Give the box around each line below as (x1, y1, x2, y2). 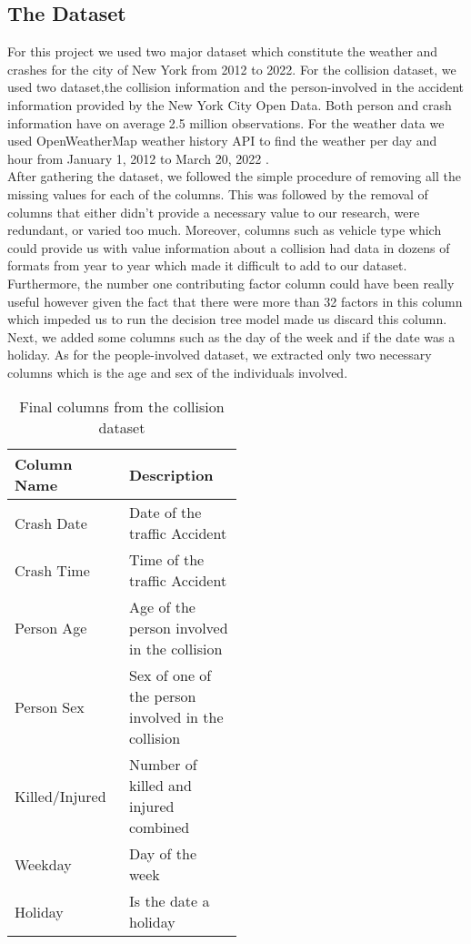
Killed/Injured (15, 785, 106, 807)
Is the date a (129, 890, 210, 912)
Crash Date (15, 512, 87, 533)
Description (129, 463, 214, 485)
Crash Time (15, 559, 90, 581)
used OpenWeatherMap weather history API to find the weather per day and (7, 131, 437, 150)
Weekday (15, 853, 72, 875)
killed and (129, 775, 192, 797)
